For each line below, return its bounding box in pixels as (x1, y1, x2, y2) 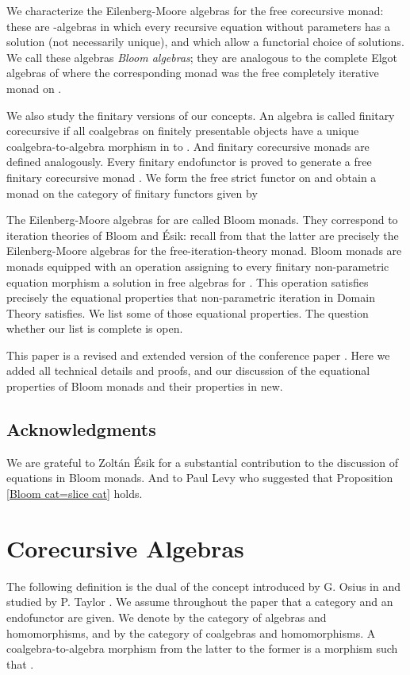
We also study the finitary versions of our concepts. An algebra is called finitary (6, 106, 395, 123)
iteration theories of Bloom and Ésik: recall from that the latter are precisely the (6, 226, 399, 243)
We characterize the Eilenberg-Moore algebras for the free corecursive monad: (6, 2, 384, 18)
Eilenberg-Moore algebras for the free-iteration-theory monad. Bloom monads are (6, 242, 402, 259)
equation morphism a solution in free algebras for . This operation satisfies (6, 273, 369, 290)
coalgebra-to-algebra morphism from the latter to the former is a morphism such (6, 640, 398, 657)
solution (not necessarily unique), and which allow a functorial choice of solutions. (6, 33, 404, 50)
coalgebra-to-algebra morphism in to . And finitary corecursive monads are (6, 137, 370, 154)
